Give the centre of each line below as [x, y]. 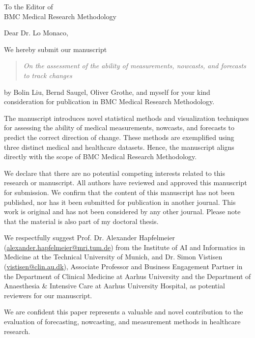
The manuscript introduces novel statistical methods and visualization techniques [127, 118]
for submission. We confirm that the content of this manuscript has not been [119, 192]
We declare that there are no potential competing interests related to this [114, 173]
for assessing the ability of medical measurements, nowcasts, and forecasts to [119, 127]
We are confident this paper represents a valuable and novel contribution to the [124, 312]
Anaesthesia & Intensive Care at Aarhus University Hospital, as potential [114, 286]
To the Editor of [28, 6]
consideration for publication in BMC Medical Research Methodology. [109, 101]
